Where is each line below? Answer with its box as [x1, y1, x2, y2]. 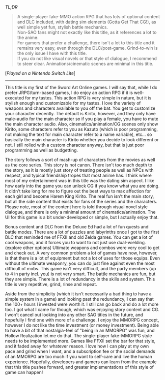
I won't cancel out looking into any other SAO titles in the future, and [5, 312, 143, 317]
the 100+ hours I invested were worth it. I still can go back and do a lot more [5, 301, 159, 307]
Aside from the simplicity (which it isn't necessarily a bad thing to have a [5, 291, 152, 297]
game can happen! [5, 369, 43, 375]
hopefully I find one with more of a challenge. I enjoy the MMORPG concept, [5, 317, 159, 323]
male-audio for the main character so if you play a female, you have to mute [5, 116, 159, 122]
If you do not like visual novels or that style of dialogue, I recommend [17, 56, 157, 61]
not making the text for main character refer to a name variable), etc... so [5, 131, 152, 137]
